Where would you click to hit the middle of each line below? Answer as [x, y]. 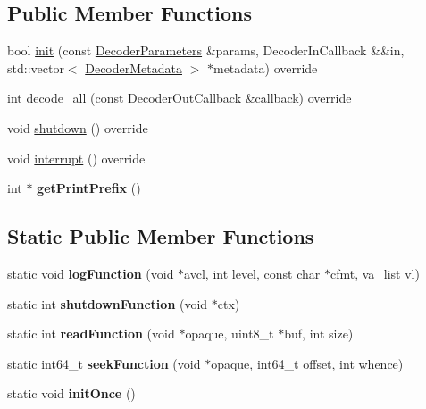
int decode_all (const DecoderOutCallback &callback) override [180, 98]
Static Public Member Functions [161, 236]
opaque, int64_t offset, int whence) [307, 363]
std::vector [36, 67]
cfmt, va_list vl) [375, 273]
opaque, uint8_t [230, 334]
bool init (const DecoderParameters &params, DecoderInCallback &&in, [206, 50]
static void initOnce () [71, 393]
